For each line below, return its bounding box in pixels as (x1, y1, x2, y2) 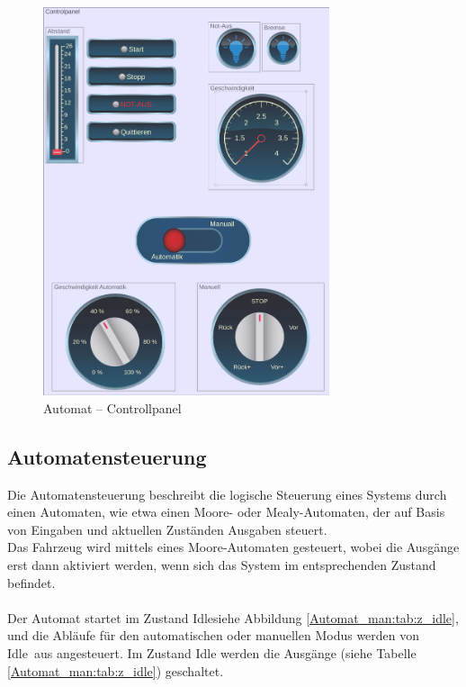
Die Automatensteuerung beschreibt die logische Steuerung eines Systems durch (7, 484, 447, 503)
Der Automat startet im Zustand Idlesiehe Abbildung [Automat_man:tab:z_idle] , (7, 608, 459, 627)
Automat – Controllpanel (43, 398, 182, 417)
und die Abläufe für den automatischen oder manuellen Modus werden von (7, 626, 420, 645)
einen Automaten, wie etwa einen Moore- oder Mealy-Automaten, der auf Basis (7, 502, 445, 521)
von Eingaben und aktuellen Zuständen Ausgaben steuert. (7, 520, 327, 538)
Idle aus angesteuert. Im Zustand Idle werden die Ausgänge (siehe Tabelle (7, 644, 417, 663)
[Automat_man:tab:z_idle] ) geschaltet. (7, 661, 224, 680)
